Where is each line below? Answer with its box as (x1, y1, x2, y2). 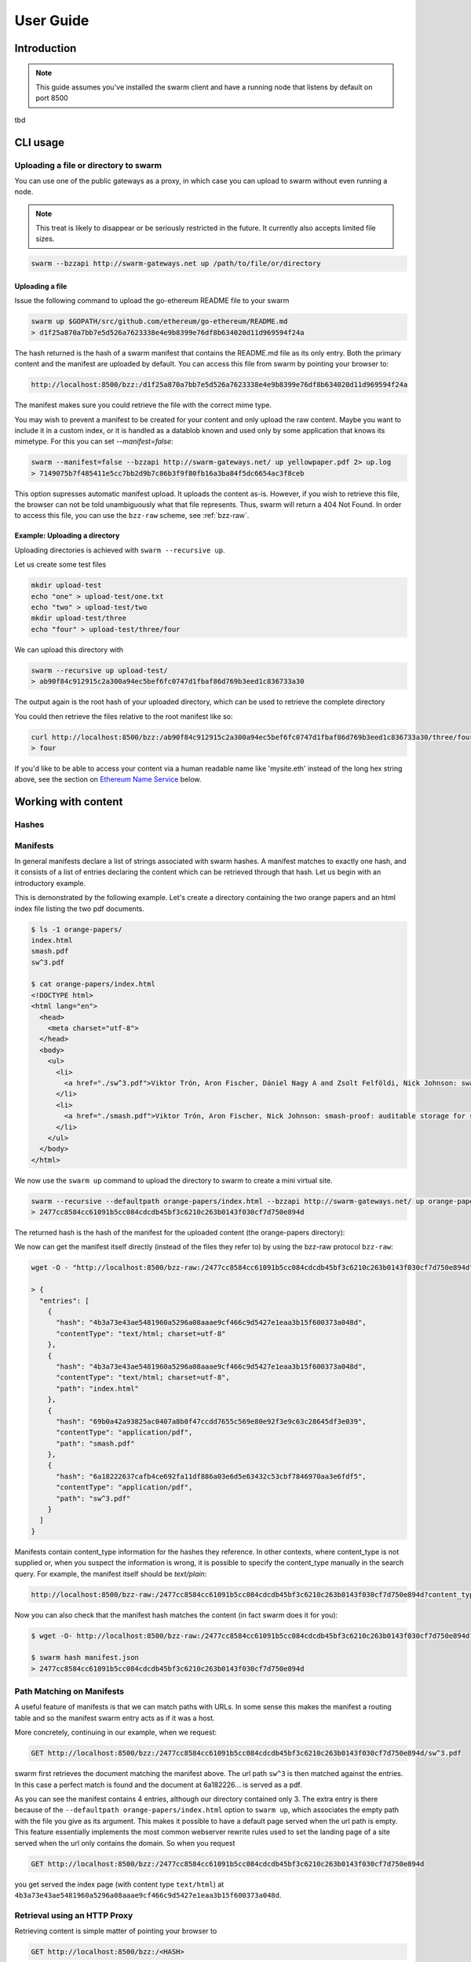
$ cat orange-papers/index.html (31, 979, 156, 989)
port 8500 (35, 93, 68, 103)
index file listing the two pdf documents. (14, 903, 145, 914)
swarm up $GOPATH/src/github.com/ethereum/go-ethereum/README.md (31, 317, 288, 326)
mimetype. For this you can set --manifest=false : (14, 436, 173, 447)
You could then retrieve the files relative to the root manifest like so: (14, 711, 233, 721)
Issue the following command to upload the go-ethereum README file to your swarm (14, 296, 290, 305)
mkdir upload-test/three (31, 614, 127, 623)
